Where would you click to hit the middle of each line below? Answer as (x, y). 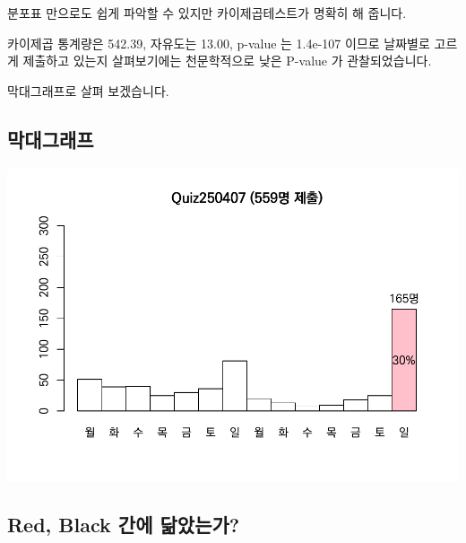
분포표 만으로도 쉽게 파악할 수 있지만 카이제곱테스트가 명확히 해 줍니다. (207, 13)
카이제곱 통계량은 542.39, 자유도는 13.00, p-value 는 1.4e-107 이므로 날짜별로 (219, 43)
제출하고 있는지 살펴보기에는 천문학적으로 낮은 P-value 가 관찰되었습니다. (227, 61)
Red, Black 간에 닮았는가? (124, 525)
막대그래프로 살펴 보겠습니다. (88, 90)
